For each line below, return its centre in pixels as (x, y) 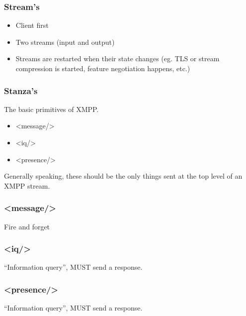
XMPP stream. (27, 185)
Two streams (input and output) (65, 42)
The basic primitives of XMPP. (51, 109)
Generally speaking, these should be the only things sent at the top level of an (123, 176)
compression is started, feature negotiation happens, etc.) (103, 68)
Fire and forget (27, 226)
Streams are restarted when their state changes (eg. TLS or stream (118, 58)
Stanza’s (21, 90)
